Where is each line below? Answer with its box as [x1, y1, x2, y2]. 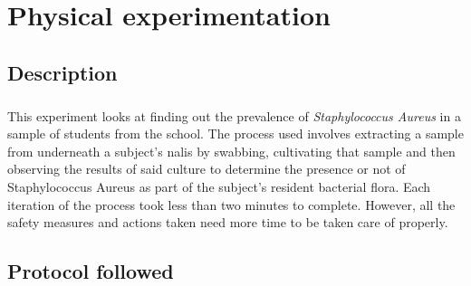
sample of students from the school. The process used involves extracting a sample [7, 124, 464, 143]
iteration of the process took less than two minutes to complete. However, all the [7, 195, 456, 214]
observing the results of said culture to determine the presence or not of [7, 159, 406, 178]
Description [7, 58, 118, 86]
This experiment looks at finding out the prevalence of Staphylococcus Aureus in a [7, 106, 461, 125]
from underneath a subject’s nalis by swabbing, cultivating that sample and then [7, 141, 456, 160]
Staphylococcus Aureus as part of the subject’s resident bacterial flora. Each [7, 176, 431, 195]
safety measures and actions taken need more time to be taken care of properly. [7, 213, 448, 232]
